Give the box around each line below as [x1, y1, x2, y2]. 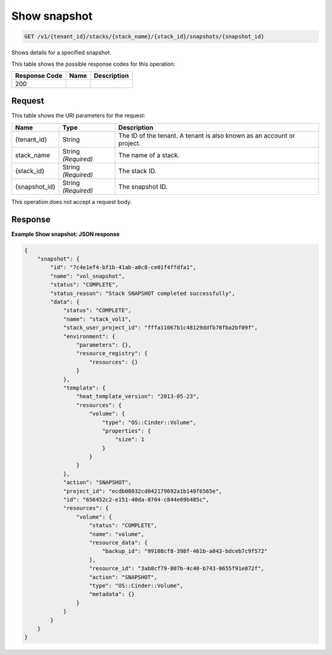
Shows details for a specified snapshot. [11, 49, 112, 57]
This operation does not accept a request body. [11, 198, 132, 205]
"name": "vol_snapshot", [50, 272, 125, 280]
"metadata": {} [89, 590, 135, 598]
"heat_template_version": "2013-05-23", [76, 393, 200, 400]
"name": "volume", [89, 530, 144, 538]
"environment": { [63, 332, 116, 340]
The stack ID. [118, 167, 157, 175]
